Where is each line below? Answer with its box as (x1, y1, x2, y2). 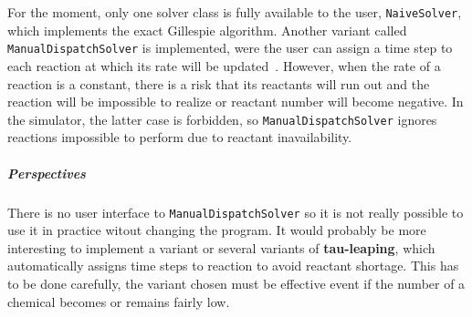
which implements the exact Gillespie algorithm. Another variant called (7, 20, 407, 39)
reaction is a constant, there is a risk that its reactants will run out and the (7, 74, 430, 93)
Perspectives (7, 163, 86, 182)
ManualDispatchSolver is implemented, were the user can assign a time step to (7, 38, 453, 57)
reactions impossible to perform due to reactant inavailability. (7, 128, 352, 147)
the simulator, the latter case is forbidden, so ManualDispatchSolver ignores (7, 109, 437, 128)
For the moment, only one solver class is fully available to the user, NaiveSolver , (7, 3, 462, 21)
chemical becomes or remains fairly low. (7, 291, 230, 311)
